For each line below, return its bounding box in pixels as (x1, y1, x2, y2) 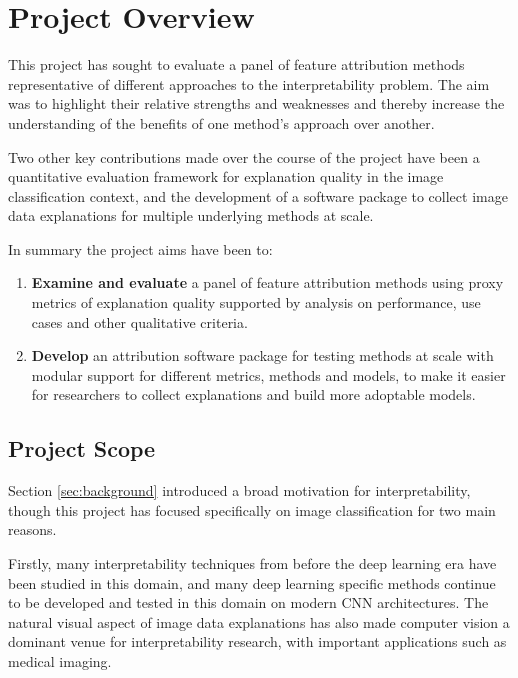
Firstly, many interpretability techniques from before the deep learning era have (8, 553, 497, 574)
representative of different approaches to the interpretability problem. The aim (8, 73, 490, 94)
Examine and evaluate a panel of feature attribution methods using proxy (31, 272, 504, 293)
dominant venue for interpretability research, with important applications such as (8, 631, 507, 652)
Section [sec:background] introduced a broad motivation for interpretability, (8, 480, 471, 501)
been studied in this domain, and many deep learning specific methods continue (8, 572, 496, 593)
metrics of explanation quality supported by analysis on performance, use (31, 292, 481, 313)
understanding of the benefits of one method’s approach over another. (8, 112, 435, 133)
